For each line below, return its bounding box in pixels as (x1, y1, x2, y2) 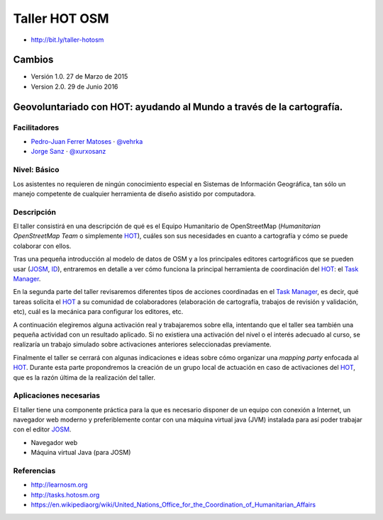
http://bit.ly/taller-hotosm (30, 35, 104, 44)
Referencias (13, 466, 56, 475)
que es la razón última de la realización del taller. (13, 373, 156, 382)
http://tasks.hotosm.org (30, 490, 100, 499)
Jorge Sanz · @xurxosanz (30, 147, 106, 156)
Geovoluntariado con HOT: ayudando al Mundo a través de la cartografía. (13, 101, 343, 113)
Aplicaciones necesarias (13, 390, 101, 400)
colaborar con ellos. (13, 242, 72, 250)
